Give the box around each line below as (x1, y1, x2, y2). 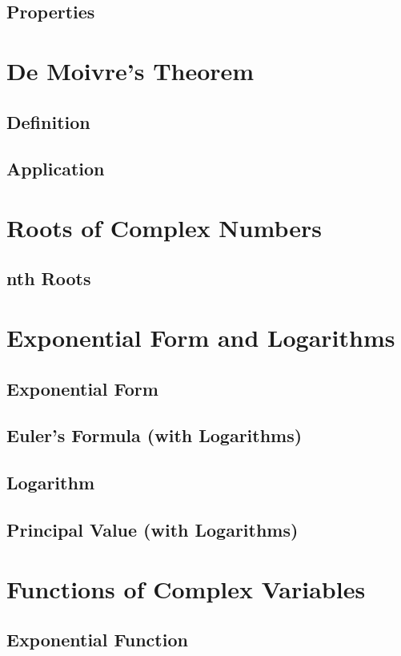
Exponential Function (6, 627, 188, 652)
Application (6, 156, 105, 181)
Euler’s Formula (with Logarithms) (6, 423, 303, 448)
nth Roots (6, 266, 91, 291)
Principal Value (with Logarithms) (6, 517, 299, 541)
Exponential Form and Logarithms (6, 321, 395, 354)
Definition (6, 109, 90, 134)
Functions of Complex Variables (6, 572, 366, 605)
